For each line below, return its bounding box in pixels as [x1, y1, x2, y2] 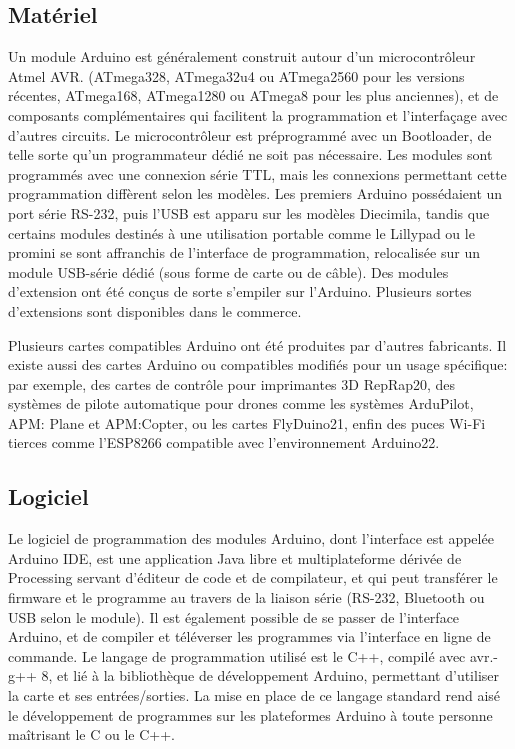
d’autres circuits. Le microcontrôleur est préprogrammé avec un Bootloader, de [8, 124, 492, 145]
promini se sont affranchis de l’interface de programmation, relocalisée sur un [8, 242, 480, 263]
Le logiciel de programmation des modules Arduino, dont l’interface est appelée [8, 528, 494, 549]
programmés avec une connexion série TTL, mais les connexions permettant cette [8, 163, 507, 184]
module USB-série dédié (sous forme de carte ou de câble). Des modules [8, 261, 449, 282]
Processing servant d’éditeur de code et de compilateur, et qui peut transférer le [8, 567, 498, 588]
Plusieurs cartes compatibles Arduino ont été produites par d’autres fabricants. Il [8, 334, 507, 355]
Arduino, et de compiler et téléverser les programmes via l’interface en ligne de [8, 626, 491, 647]
